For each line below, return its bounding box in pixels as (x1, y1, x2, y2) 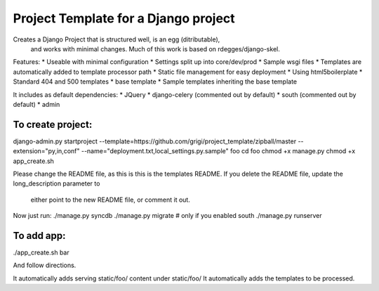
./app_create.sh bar (13, 248, 69, 257)
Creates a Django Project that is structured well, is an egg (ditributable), (13, 35, 220, 44)
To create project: (13, 118, 93, 130)
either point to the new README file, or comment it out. (30, 195, 191, 204)
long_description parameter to (13, 179, 100, 188)
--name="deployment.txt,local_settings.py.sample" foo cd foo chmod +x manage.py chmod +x (81, 147, 356, 155)
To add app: (13, 229, 66, 242)
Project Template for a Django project (13, 11, 235, 26)
